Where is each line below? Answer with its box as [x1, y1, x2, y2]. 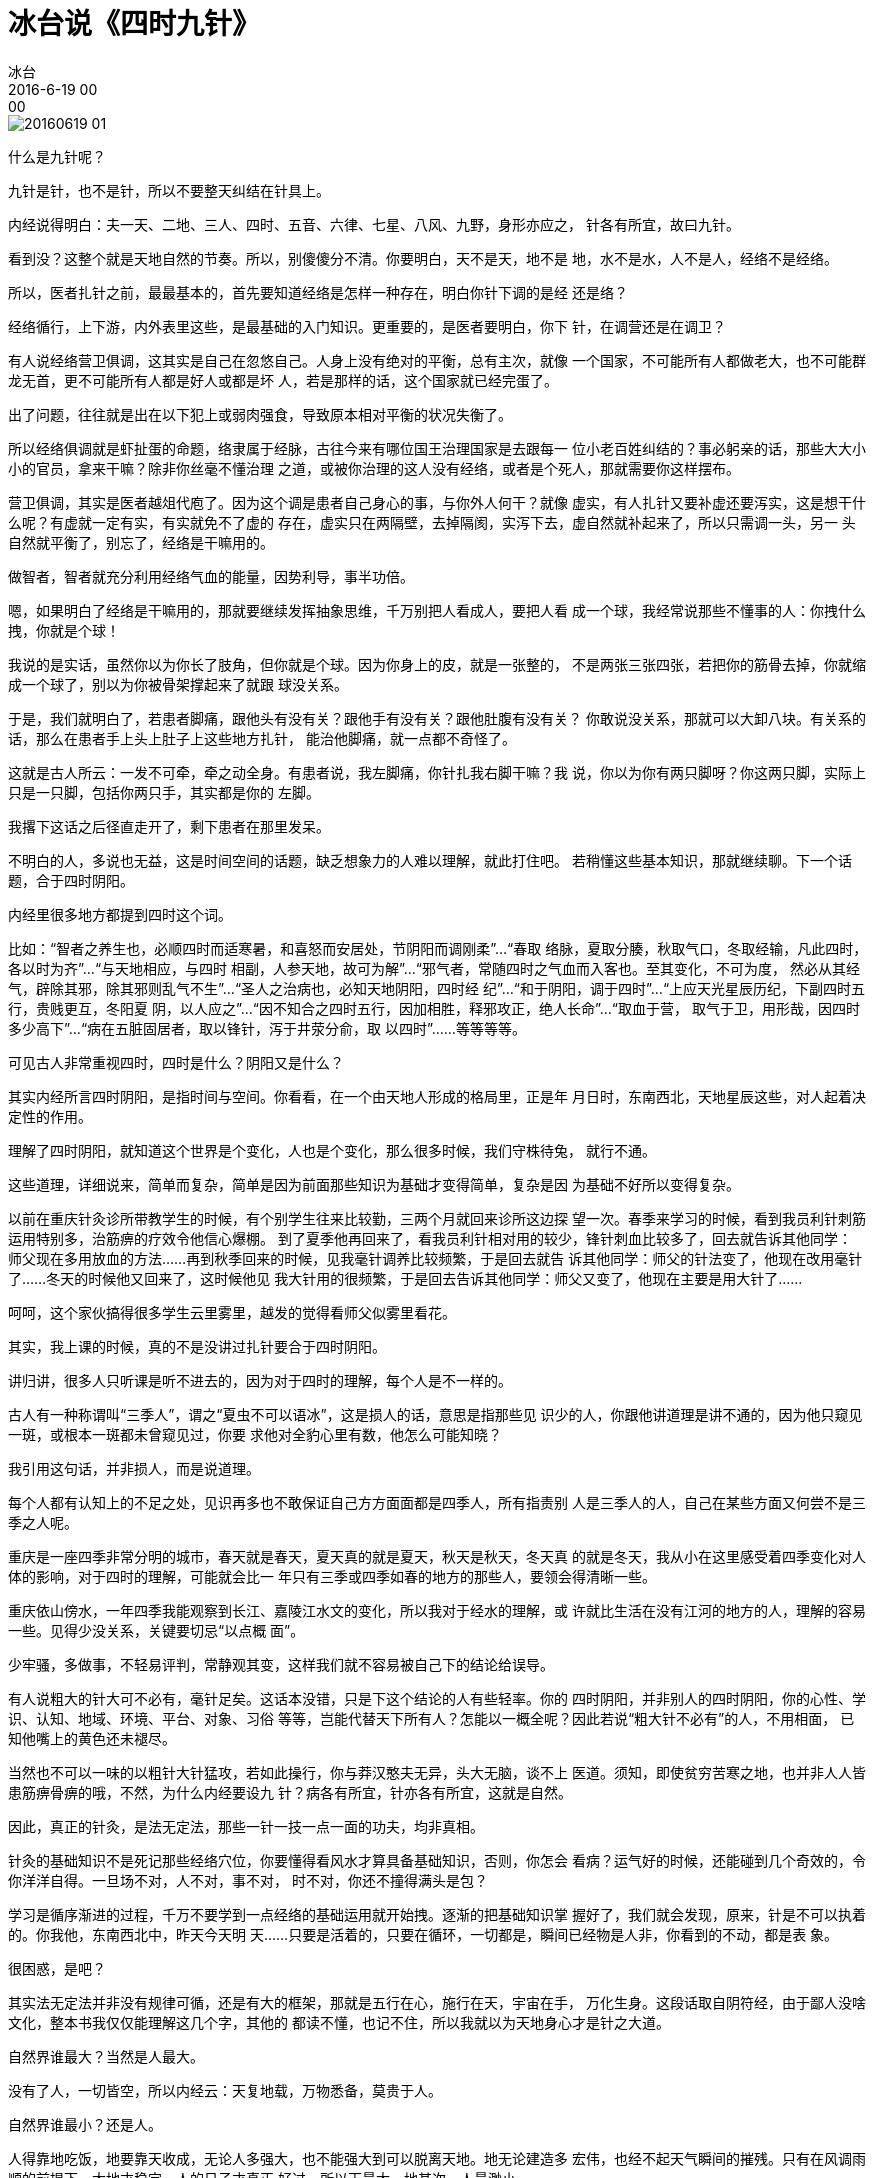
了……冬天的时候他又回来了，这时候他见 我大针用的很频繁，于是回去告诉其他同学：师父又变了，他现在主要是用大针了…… [8, 1269, 803, 1287]
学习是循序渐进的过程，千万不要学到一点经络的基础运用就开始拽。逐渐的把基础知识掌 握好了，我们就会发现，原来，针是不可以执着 [8, 1905, 866, 1923]
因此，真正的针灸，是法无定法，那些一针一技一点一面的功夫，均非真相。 [8, 1817, 484, 1835]
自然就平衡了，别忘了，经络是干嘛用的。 [8, 533, 274, 551]
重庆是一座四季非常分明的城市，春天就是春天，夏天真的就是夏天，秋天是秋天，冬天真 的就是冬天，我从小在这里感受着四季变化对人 [8, 1547, 866, 1565]
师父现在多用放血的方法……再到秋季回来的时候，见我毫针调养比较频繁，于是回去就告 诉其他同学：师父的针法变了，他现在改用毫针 [8, 1249, 863, 1267]
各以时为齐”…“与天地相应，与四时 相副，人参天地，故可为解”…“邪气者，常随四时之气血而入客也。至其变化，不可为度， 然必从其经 [8, 959, 860, 977]
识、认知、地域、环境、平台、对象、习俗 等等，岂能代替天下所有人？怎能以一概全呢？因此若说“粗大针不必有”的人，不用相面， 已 [8, 1709, 855, 1727]
